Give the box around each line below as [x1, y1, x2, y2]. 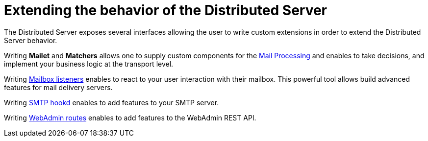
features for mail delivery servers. [4, 83, 113, 92]
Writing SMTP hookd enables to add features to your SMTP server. [4, 98, 219, 107]
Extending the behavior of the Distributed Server [4, 2, 327, 19]
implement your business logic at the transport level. [4, 59, 174, 68]
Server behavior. [4, 36, 57, 45]
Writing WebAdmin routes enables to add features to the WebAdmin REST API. [4, 113, 256, 122]
